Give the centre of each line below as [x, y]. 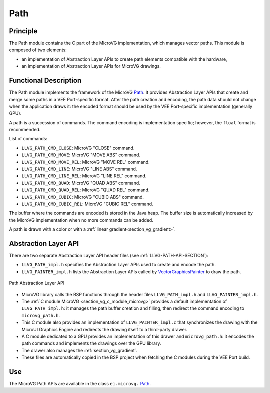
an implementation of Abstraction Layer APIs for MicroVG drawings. [91, 66]
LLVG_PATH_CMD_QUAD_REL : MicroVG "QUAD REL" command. [86, 190]
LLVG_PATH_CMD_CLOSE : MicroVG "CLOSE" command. [78, 148]
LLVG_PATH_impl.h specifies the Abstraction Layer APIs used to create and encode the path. [119, 265]
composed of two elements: [38, 50]
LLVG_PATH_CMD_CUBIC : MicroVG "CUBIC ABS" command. [83, 197]
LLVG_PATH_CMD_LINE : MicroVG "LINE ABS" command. [79, 169]
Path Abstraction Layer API [37, 283]
